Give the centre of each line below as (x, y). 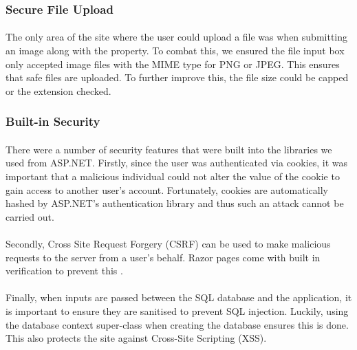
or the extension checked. (58, 90)
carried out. (30, 216)
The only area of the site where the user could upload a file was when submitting (177, 37)
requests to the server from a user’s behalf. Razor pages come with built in (163, 257)
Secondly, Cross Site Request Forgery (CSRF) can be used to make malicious (168, 243)
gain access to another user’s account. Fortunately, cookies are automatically (167, 189)
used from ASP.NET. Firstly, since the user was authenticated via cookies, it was (177, 163)
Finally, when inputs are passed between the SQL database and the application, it (179, 297)
